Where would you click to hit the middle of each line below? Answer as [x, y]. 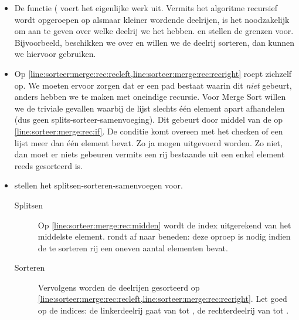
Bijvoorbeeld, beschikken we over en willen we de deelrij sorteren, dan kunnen [154, 42]
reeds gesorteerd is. [49, 165]
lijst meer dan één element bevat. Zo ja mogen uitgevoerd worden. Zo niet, [148, 142]
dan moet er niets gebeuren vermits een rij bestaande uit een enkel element [149, 154]
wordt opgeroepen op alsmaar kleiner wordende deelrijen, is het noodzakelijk [152, 19]
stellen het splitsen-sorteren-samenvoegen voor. [98, 185]
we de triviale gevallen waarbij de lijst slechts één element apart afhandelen [149, 108]
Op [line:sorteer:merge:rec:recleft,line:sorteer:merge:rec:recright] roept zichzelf [153, 73]
